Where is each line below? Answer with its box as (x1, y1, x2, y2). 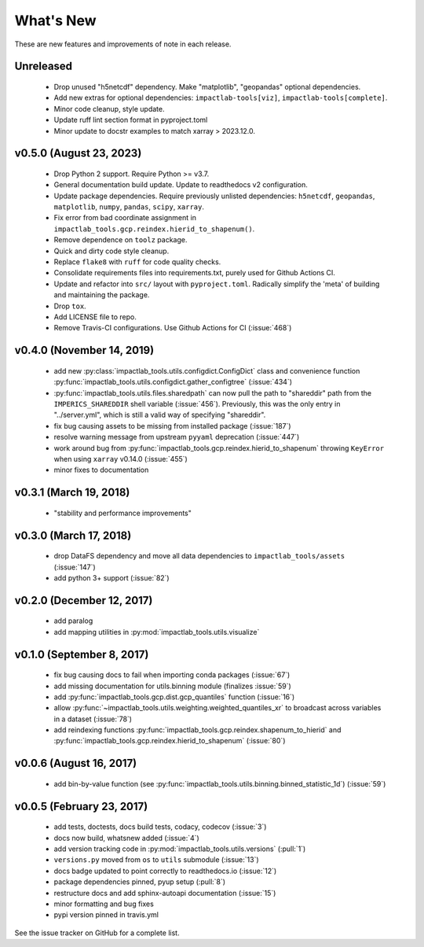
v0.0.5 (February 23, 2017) (14, 799, 148, 813)
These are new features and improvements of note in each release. (14, 39, 232, 49)
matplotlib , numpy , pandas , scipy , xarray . (53, 202, 204, 212)
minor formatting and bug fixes (53, 899, 155, 908)
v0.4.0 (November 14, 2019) (14, 344, 155, 357)
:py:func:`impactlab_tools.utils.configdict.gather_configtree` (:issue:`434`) (53, 378, 293, 387)
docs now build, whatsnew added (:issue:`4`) (53, 833, 199, 842)
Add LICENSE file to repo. (53, 312, 137, 322)
